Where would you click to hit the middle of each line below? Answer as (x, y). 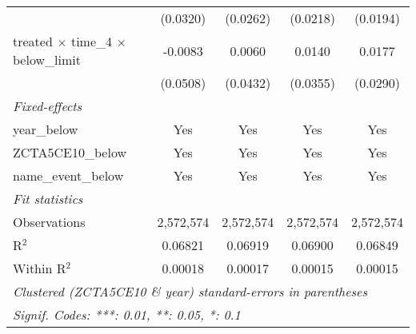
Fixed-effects (48, 106)
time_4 (92, 41)
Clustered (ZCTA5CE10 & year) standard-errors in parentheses (190, 291)
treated (33, 41)
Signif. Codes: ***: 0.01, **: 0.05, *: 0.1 (127, 314)
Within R (40, 268)
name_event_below (68, 175)
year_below (46, 129)
